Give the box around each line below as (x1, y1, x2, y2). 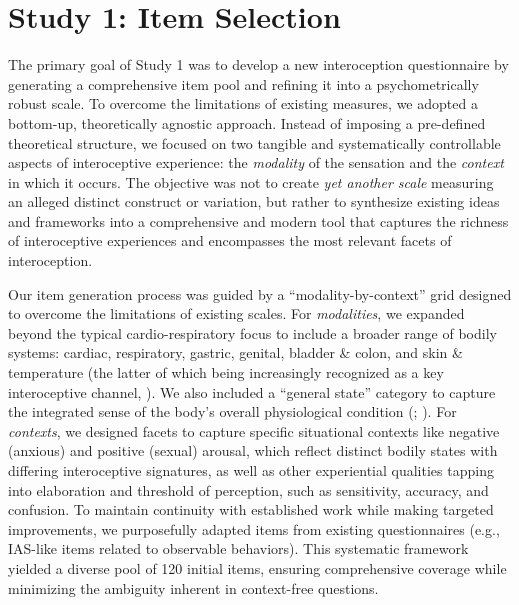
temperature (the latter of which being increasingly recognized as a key (8, 362, 444, 383)
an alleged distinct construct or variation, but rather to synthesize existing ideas (8, 191, 500, 212)
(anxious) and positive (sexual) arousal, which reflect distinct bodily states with (8, 440, 498, 461)
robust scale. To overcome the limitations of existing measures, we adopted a (8, 93, 478, 114)
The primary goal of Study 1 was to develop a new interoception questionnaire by (8, 54, 509, 75)
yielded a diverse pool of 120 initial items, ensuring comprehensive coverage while (8, 557, 507, 578)
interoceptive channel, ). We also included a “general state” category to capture (8, 381, 496, 402)
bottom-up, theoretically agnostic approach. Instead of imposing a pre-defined (8, 112, 486, 133)
